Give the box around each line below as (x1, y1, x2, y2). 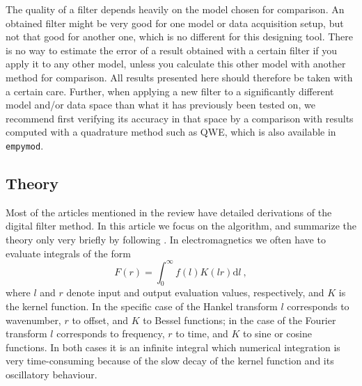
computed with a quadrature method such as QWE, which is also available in (6, 124, 336, 139)
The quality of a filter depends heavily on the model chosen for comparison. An (6, 2, 345, 16)
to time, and (175, 326, 228, 341)
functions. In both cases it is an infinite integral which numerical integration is (6, 339, 340, 354)
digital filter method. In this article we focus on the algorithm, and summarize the (6, 218, 356, 233)
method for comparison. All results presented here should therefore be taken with (6, 70, 353, 84)
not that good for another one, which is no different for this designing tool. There (6, 29, 354, 44)
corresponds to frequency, (56, 326, 165, 341)
